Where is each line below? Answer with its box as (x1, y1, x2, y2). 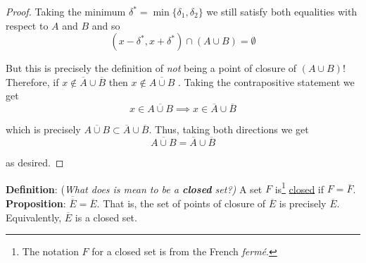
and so (91, 18, 120, 32)
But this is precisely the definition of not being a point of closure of (6, 61, 297, 75)
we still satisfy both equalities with (206, 4, 358, 18)
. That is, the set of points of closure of (96, 196, 266, 211)
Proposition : (6, 196, 66, 211)
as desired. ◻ (6, 155, 64, 169)
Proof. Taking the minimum (6, 4, 126, 18)
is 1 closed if (274, 179, 324, 196)
